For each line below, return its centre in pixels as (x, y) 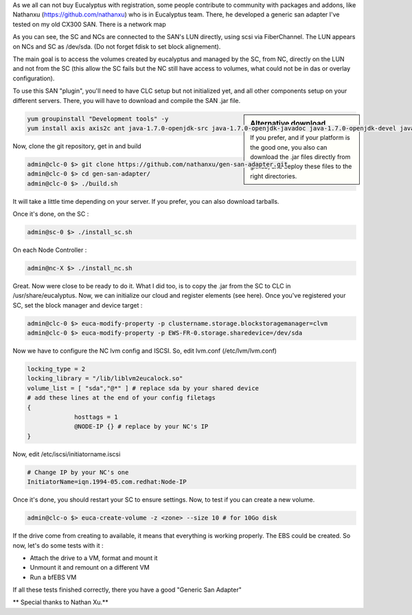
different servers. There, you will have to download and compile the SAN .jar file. (126, 100)
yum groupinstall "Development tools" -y (98, 119)
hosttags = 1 (96, 417)
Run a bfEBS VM (53, 577)
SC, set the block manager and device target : (78, 305)
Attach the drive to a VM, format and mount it (94, 558)
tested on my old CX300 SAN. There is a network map (89, 24)
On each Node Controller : (50, 250)
